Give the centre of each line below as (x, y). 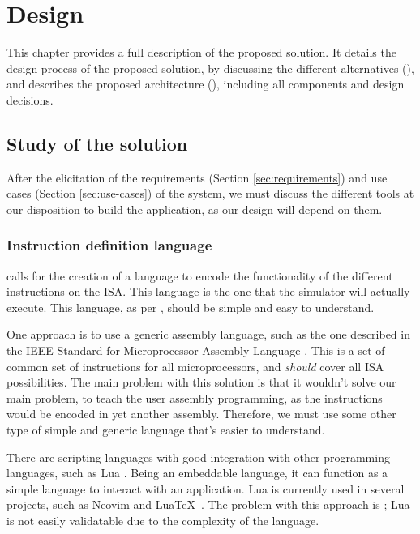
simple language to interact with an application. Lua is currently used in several (206, 488)
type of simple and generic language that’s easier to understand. (166, 430)
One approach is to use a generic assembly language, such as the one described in (208, 334)
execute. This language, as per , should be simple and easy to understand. (191, 307)
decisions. (30, 99)
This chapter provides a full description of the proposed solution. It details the (201, 52)
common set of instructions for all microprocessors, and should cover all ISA (195, 366)
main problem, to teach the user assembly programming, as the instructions (195, 397)
